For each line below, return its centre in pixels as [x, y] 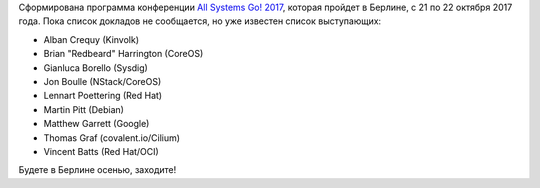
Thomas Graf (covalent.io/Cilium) [111, 137]
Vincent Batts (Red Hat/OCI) [101, 151]
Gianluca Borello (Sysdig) [96, 67]
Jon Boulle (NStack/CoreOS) [102, 81]
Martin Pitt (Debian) [84, 109]
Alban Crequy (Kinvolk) [91, 39]
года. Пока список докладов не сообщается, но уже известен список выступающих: [200, 21]
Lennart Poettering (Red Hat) [103, 96]
